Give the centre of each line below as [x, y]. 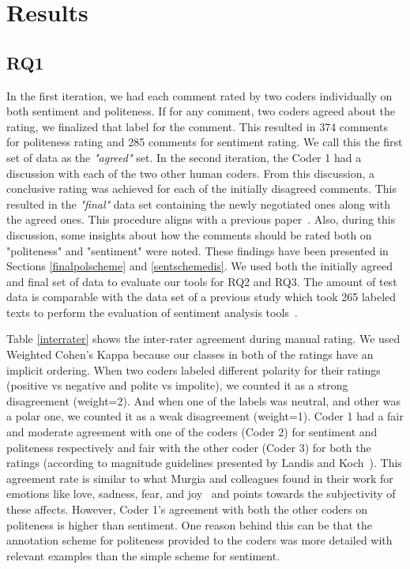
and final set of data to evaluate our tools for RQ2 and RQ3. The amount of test [202, 281]
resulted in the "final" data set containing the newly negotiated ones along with [198, 203]
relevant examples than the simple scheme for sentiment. [143, 555]
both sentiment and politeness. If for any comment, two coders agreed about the [201, 111]
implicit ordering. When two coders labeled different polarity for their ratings [194, 369]
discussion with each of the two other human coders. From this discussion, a [191, 173]
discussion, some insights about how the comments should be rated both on [189, 234]
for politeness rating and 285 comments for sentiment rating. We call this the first [205, 142]
